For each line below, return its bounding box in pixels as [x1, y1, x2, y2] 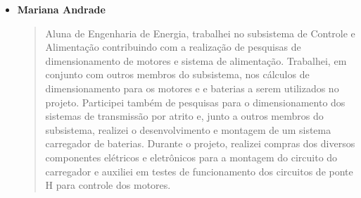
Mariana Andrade [17, 2, 106, 16]
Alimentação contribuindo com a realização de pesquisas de [45, 39, 301, 54]
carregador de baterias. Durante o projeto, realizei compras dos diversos [45, 136, 355, 151]
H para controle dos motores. [45, 178, 171, 192]
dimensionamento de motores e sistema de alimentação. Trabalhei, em [45, 53, 347, 68]
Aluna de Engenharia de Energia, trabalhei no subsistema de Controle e [45, 25, 355, 40]
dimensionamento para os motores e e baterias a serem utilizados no [45, 80, 339, 95]
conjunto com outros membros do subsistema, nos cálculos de [45, 67, 310, 82]
